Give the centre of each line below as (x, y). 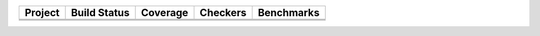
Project (42, 12)
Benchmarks (288, 12)
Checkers (223, 12)
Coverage (164, 12)
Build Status (100, 12)
